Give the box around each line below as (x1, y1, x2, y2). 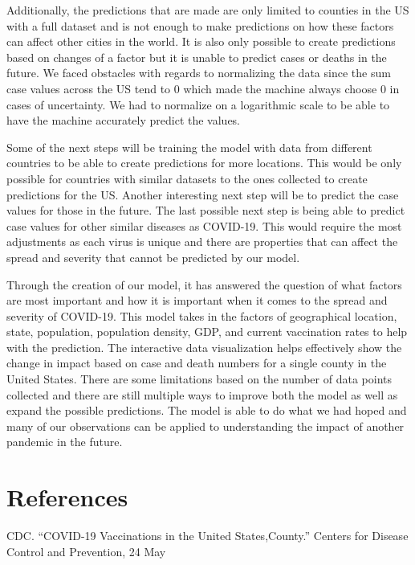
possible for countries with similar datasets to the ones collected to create (6, 170, 368, 186)
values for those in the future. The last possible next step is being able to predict (6, 202, 405, 219)
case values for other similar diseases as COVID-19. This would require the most (6, 217, 402, 234)
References (6, 481, 128, 514)
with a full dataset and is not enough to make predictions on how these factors (6, 17, 394, 34)
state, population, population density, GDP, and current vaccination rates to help (6, 323, 408, 340)
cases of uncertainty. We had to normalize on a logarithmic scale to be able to (6, 96, 390, 113)
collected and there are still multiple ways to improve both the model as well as (6, 386, 398, 403)
